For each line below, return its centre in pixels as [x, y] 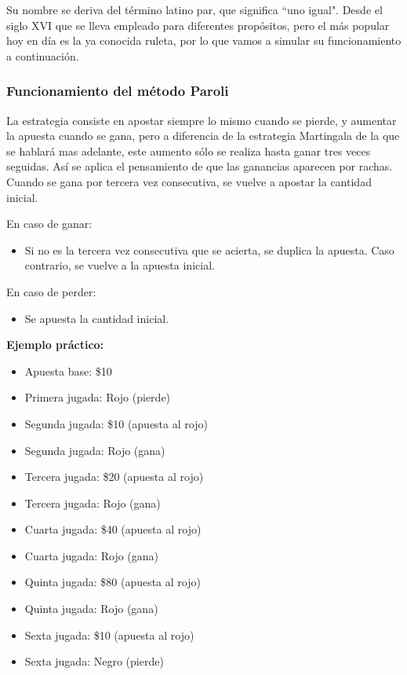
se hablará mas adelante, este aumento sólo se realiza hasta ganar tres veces [189, 150]
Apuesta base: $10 [68, 371]
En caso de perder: [51, 291]
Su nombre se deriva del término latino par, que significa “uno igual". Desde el [194, 9]
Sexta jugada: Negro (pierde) [94, 661]
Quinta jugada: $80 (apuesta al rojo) [113, 582]
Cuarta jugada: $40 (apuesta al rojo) [113, 529]
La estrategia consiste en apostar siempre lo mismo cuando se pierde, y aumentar [202, 120]
